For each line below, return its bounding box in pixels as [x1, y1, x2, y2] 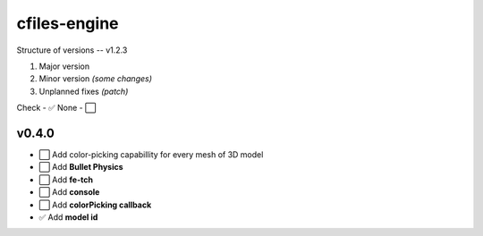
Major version [38, 61, 89, 72]
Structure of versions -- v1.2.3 [16, 45, 128, 55]
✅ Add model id [38, 211, 98, 223]
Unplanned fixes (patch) [38, 86, 129, 97]
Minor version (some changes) [38, 73, 152, 84]
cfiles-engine [16, 13, 119, 33]
